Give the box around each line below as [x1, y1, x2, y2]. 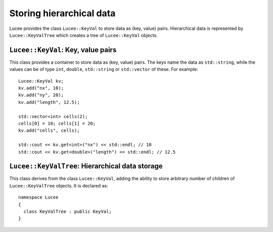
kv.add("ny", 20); [18, 92, 64, 98]
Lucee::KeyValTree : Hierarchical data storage [9, 162, 163, 171]
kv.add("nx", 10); [18, 85, 64, 91]
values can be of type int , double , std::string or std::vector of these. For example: [9, 66, 198, 72]
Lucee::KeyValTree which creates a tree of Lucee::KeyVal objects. [9, 32, 158, 38]
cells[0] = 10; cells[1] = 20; [18, 121, 96, 126]
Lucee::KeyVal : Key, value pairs [9, 46, 117, 54]
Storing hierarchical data [9, 8, 116, 19]
